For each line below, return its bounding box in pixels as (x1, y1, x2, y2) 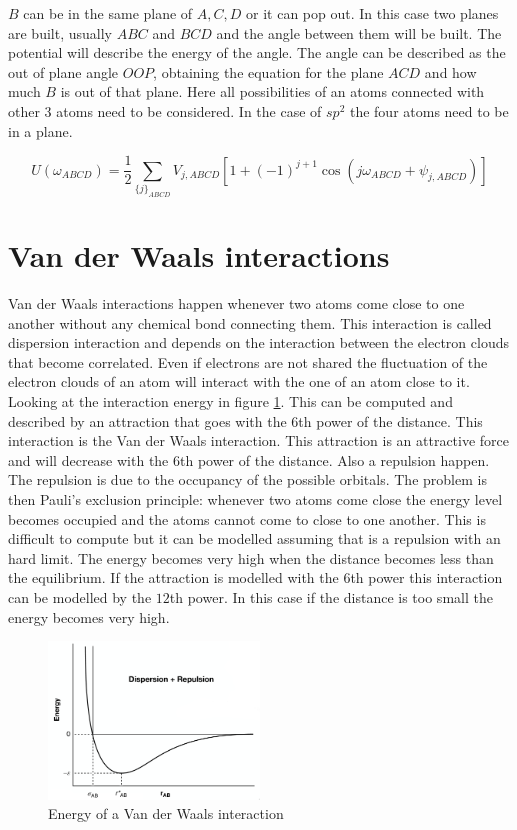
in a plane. (8, 120, 73, 141)
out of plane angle (8, 61, 119, 82)
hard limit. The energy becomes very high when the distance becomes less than (8, 547, 494, 568)
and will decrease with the (8, 449, 169, 470)
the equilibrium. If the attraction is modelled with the (8, 567, 339, 588)
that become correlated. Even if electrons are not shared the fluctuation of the (8, 351, 488, 372)
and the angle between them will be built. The (216, 22, 502, 43)
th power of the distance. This (298, 410, 483, 431)
